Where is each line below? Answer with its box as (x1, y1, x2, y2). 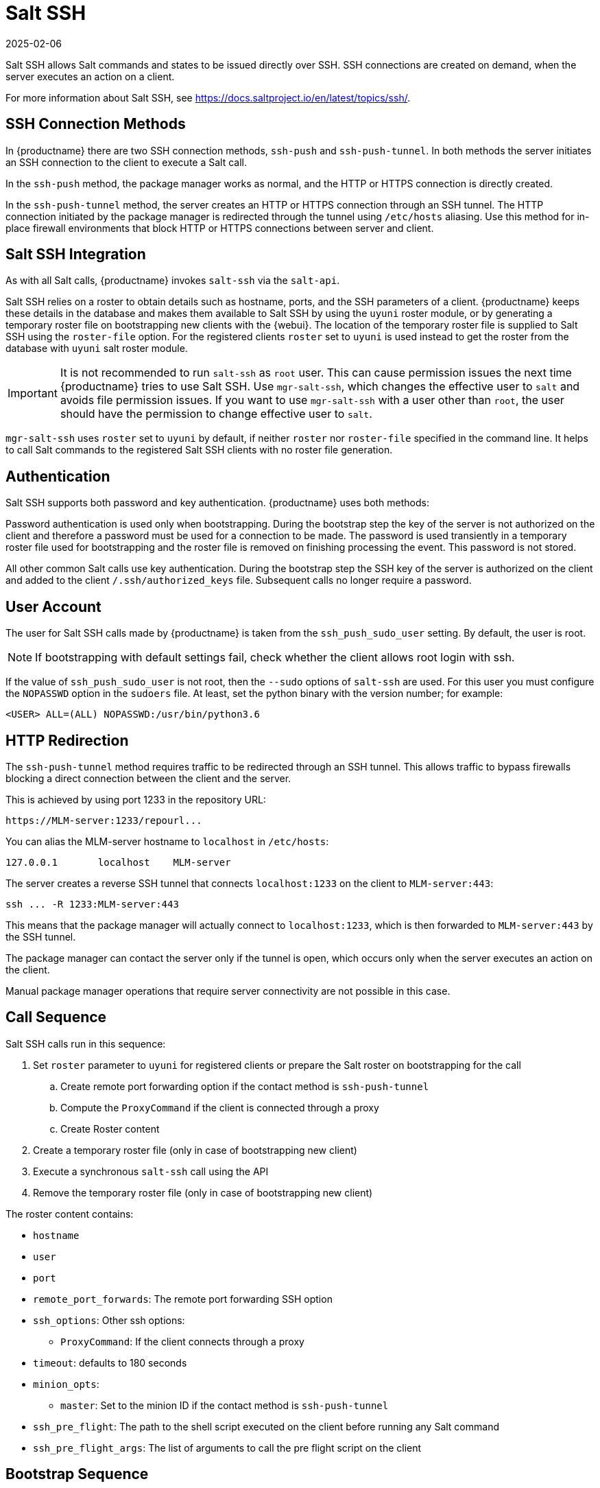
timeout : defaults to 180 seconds (33, 1356, 187, 1369)
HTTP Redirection (5, 731, 129, 749)
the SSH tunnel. (5, 930, 76, 943)
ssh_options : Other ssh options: (33, 1314, 185, 1326)
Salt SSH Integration (5, 246, 146, 263)
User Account (5, 598, 101, 615)
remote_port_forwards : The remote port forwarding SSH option (33, 1292, 333, 1305)
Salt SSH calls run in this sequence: (5, 1037, 166, 1050)
